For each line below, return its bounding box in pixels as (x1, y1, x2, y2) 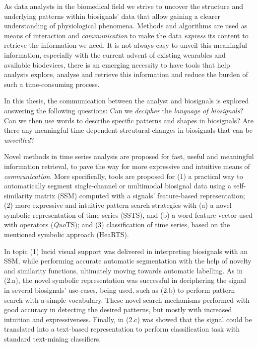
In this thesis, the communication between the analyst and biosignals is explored (4, 95, 249, 106)
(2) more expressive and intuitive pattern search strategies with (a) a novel (4, 200, 232, 210)
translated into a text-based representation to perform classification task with (4, 324, 240, 334)
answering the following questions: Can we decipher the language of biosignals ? (4, 105, 243, 115)
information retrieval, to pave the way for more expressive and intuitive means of (4, 161, 250, 171)
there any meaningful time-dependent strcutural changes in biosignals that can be (4, 125, 253, 135)
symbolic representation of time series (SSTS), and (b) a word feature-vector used (4, 209, 253, 220)
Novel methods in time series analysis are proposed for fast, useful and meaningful (4, 151, 254, 162)
